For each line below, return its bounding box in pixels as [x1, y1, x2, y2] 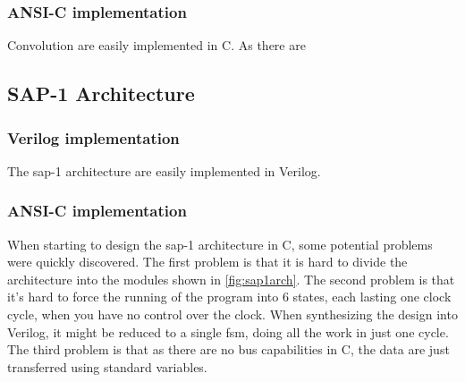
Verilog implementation [7, 126, 180, 149]
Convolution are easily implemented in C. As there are [7, 36, 306, 55]
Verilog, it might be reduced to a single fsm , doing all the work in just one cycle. [7, 322, 449, 341]
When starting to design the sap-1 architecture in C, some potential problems [7, 234, 433, 253]
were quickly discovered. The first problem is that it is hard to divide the [7, 252, 408, 271]
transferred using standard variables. [7, 357, 207, 376]
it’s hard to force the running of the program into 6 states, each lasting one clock [7, 287, 452, 306]
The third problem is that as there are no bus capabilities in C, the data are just [7, 340, 450, 359]
